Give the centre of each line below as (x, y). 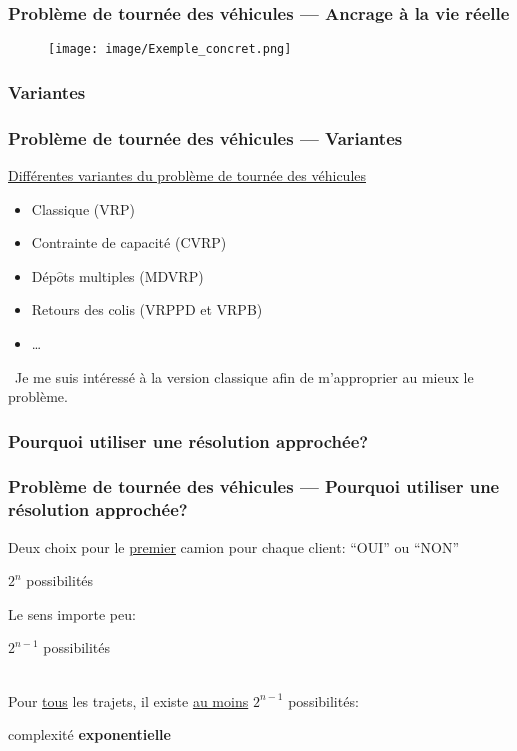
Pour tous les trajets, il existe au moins (128, 700)
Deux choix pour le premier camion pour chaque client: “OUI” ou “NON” (234, 546)
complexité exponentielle (89, 734)
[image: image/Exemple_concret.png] (170, 49)
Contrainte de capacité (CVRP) (129, 242)
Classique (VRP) (83, 208)
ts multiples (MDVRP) (133, 275)
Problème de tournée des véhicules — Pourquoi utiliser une (254, 486)
